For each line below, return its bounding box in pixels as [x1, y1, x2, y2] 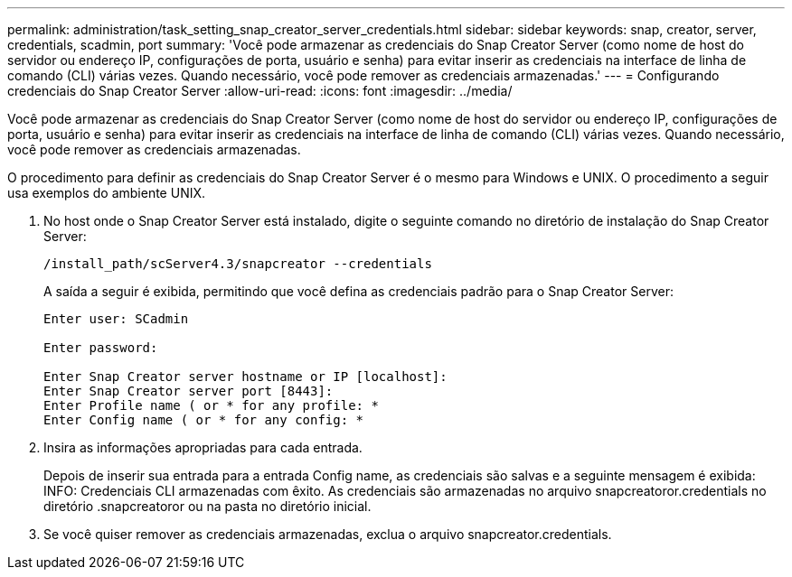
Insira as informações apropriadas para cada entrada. [43, 440, 363, 455]
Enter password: [43, 340, 158, 355]
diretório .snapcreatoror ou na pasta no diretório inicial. [43, 498, 372, 514]
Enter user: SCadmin [43, 312, 189, 326]
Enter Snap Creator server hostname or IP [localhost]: [43, 369, 448, 384]
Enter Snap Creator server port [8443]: [43, 384, 334, 398]
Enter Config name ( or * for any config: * [43, 413, 364, 427]
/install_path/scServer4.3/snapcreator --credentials [43, 256, 432, 271]
